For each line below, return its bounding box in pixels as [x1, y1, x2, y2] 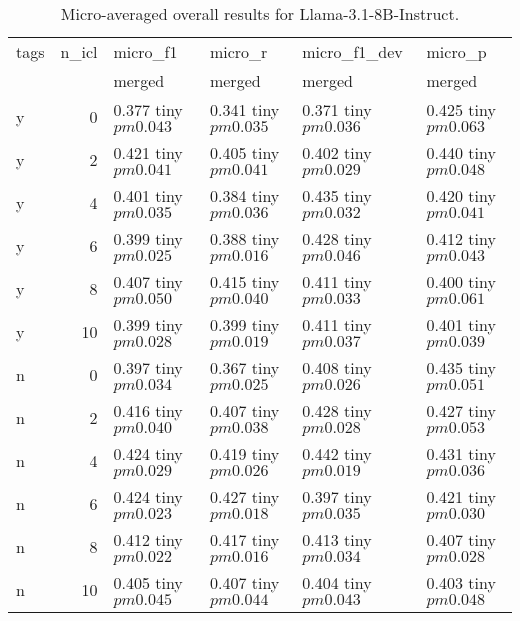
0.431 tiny [426, 442, 496, 465]
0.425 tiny [426, 98, 496, 121]
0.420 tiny [426, 184, 496, 207]
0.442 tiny [302, 442, 372, 465]
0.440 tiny [426, 141, 496, 164]
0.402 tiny [302, 141, 372, 164]
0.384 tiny [209, 184, 280, 207]
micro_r [209, 40, 268, 63]
